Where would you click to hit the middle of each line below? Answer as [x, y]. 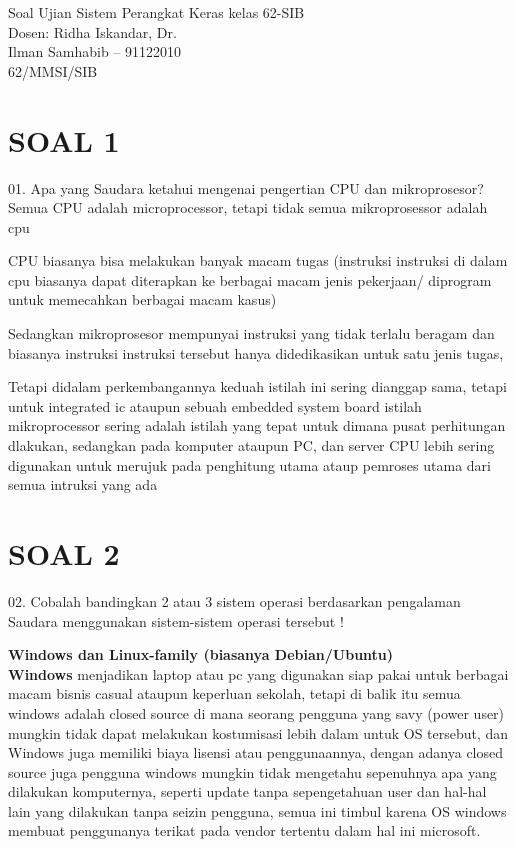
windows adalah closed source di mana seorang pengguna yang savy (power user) [256, 712]
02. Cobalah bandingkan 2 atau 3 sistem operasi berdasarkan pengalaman [234, 600]
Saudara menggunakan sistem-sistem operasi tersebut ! [176, 620]
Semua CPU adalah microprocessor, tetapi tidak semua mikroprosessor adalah [248, 207]
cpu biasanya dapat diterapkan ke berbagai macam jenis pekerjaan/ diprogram [250, 279]
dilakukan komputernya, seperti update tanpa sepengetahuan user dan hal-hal [247, 791]
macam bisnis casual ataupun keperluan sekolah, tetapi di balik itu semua [234, 693]
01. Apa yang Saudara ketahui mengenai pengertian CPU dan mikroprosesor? [246, 187]
